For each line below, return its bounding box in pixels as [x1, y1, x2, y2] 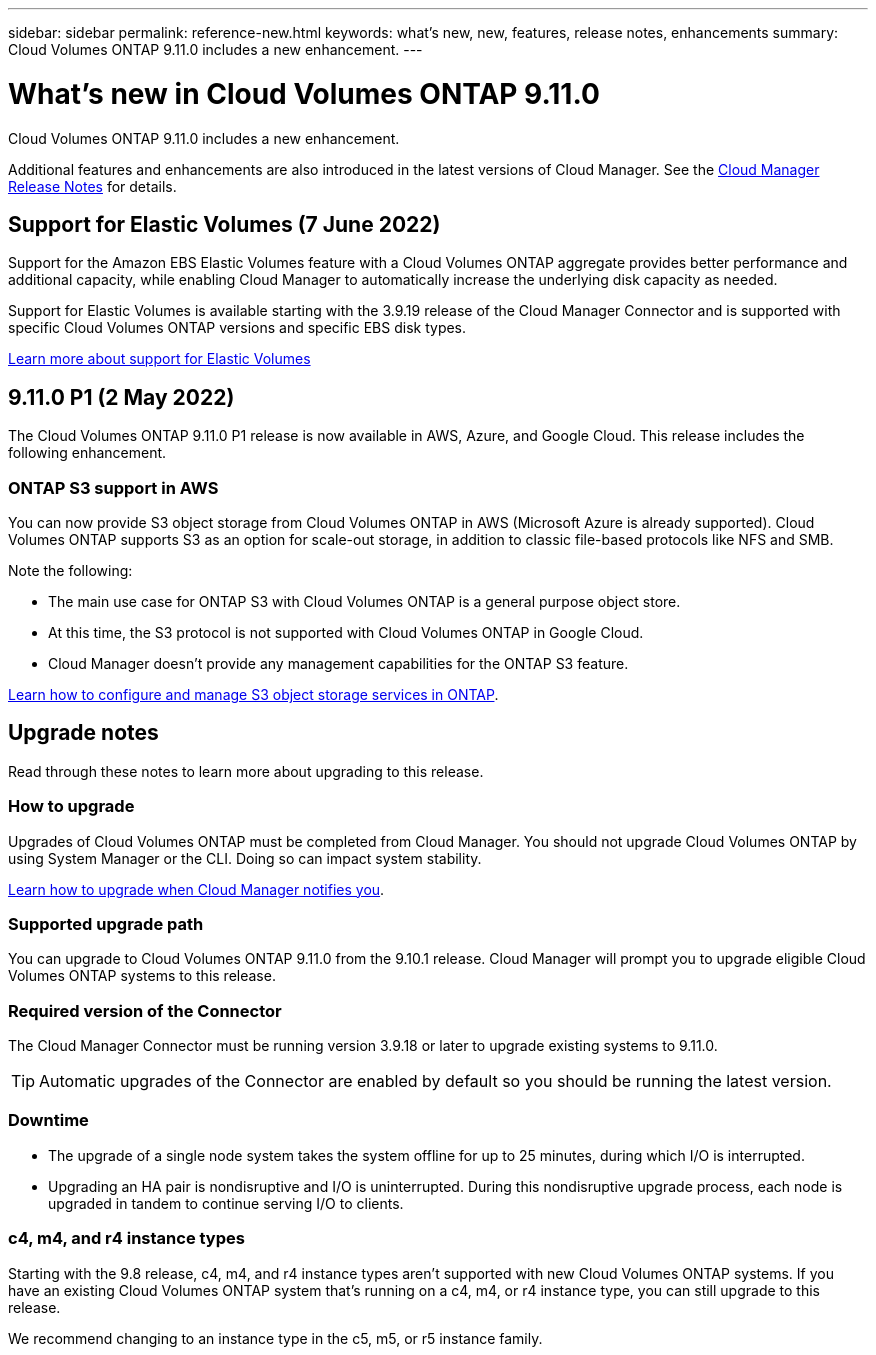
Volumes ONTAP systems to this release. [8, 967, 276, 985]
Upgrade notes [8, 720, 159, 746]
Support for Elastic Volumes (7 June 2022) [8, 211, 441, 237]
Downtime [8, 1110, 89, 1131]
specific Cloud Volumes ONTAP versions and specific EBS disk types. [8, 319, 467, 337]
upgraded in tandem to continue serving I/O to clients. [48, 1194, 404, 1212]
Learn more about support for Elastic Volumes [8, 350, 311, 368]
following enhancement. [8, 444, 167, 462]
